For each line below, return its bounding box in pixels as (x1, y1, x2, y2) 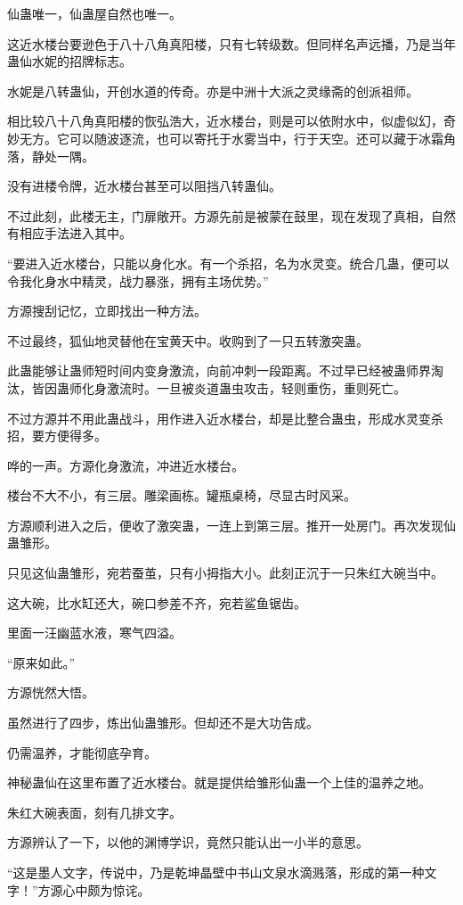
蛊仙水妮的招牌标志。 (7, 52, 132, 70)
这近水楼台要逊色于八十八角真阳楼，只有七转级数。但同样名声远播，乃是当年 (7, 34, 456, 53)
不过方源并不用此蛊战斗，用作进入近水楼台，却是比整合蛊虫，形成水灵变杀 (7, 408, 443, 427)
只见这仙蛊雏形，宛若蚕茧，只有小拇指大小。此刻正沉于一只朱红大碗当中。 (7, 564, 443, 582)
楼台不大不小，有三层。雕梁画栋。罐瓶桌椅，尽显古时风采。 (7, 486, 356, 505)
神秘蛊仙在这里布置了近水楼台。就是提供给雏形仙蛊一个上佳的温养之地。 (7, 773, 431, 792)
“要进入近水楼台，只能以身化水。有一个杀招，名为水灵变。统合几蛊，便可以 (7, 253, 450, 272)
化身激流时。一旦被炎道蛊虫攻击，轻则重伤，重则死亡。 (81, 378, 406, 397)
